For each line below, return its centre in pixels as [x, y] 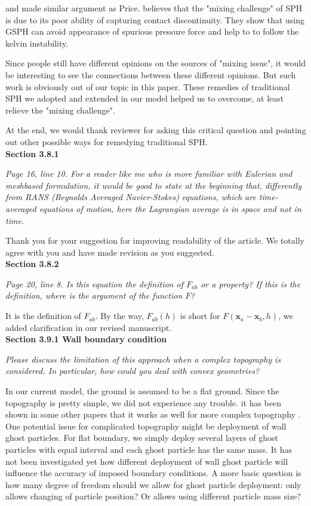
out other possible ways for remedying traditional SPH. [107, 141]
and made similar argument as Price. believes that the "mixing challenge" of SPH [154, 8]
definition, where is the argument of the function [94, 295]
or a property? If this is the [251, 283]
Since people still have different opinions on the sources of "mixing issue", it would [155, 63]
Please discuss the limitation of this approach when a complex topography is [143, 359]
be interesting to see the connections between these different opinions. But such [151, 74]
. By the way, [119, 316]
